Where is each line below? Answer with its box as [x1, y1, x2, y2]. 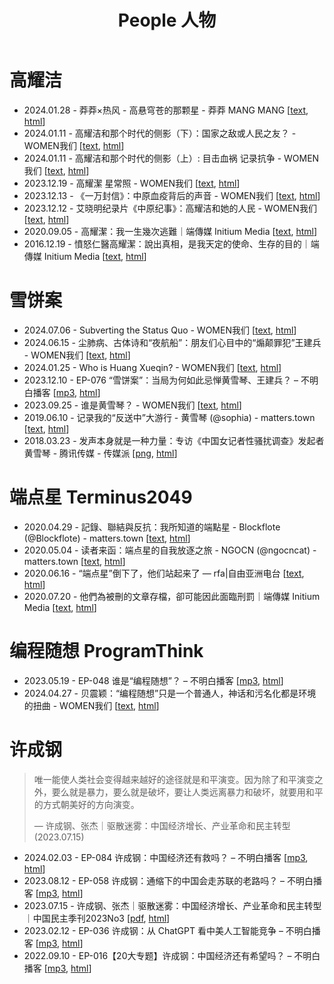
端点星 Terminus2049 [9, 486, 193, 509]
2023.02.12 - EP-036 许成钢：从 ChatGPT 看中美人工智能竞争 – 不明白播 [23, 924, 321, 936]
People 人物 [117, 9, 217, 32]
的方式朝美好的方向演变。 [33, 798, 140, 810]
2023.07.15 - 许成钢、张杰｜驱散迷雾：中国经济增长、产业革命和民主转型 [23, 899, 322, 911]
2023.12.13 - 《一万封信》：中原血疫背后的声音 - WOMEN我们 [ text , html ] [23, 189, 321, 201]
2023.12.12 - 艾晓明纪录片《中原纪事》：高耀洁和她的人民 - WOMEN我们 [23, 202, 317, 214]
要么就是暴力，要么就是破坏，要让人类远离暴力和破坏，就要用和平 [51, 786, 324, 798]
